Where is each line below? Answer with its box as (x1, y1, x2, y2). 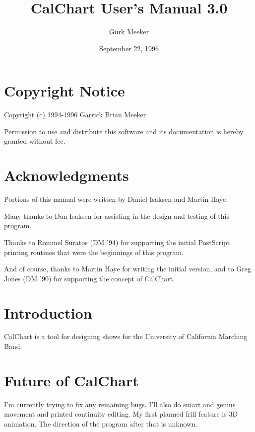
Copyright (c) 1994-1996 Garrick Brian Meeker (4, 109, 146, 120)
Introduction (4, 302, 92, 323)
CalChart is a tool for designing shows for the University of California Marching (4, 331, 248, 342)
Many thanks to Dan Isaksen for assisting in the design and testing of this (4, 210, 229, 221)
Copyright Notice (4, 81, 125, 101)
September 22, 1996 (99, 43, 159, 53)
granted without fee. (4, 136, 65, 146)
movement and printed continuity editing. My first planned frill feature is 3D (4, 409, 238, 419)
